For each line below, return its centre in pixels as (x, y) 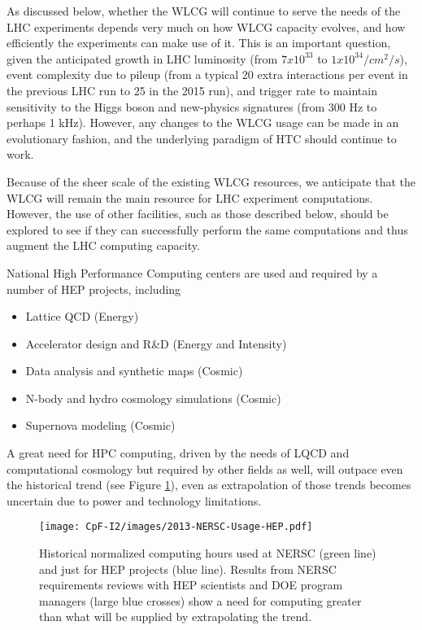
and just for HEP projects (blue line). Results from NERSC (188, 569)
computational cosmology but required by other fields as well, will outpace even (205, 468)
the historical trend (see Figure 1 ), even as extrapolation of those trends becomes (209, 485)
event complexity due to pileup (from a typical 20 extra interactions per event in (207, 74)
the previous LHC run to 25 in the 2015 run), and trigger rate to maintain (192, 90)
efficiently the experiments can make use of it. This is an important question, (199, 43)
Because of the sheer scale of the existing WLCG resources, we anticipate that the (211, 181)
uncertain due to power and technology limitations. (134, 500)
